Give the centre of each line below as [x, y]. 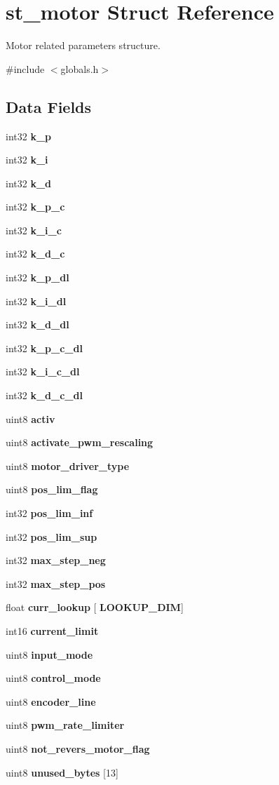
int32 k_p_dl [38, 277]
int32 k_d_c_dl [44, 395]
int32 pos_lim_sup [52, 536]
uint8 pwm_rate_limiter [65, 725]
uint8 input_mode [49, 654]
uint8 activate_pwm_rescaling [80, 442]
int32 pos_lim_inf [49, 513]
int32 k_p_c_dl [44, 348]
